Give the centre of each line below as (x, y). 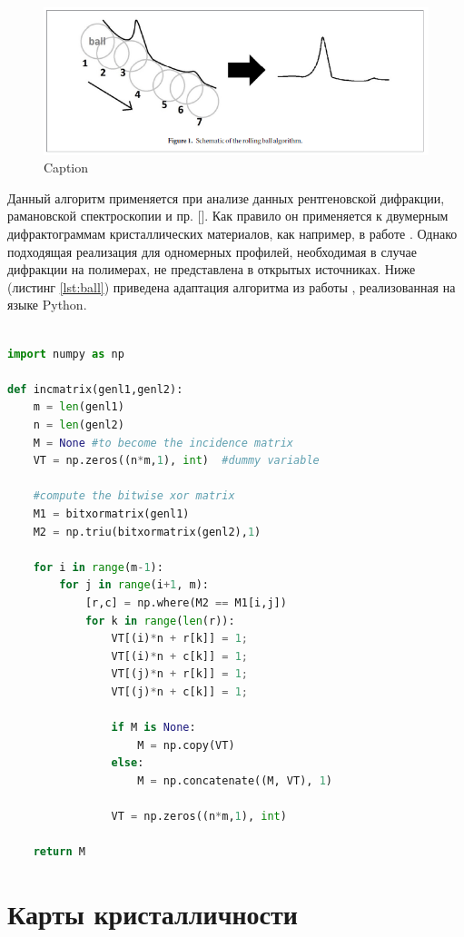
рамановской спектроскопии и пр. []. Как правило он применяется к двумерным (228, 216)
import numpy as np (66, 354)
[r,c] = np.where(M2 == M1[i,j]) (186, 602)
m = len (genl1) (79, 407)
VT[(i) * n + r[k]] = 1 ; (179, 639)
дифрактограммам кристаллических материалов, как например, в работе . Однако (232, 234)
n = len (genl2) (79, 425)
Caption (66, 168)
